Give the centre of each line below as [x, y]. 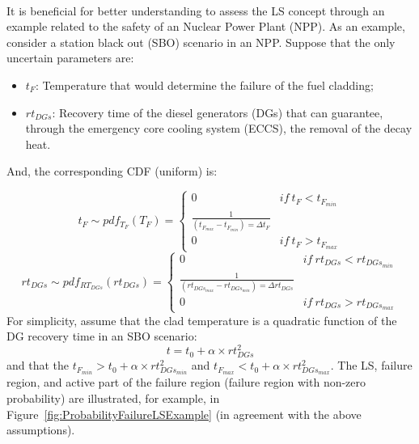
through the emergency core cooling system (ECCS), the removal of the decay [219, 128]
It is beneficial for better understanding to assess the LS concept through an [196, 10]
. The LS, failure [371, 365]
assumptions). [41, 430]
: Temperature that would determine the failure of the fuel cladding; [204, 85]
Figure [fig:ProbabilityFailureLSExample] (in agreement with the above [184, 414]
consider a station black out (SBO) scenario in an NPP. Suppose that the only [201, 42]
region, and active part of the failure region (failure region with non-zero [186, 382]
